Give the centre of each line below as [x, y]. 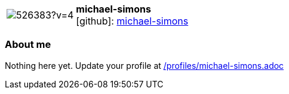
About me [28, 45]
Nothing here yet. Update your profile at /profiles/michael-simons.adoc [144, 65]
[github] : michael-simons [132, 21]
